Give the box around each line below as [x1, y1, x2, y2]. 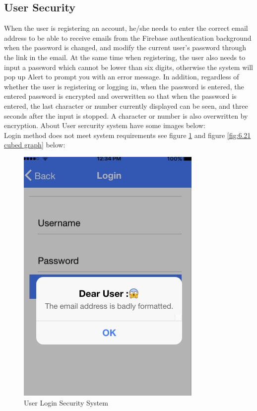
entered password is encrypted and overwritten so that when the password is [4, 91, 237, 101]
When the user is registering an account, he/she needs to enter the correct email [4, 23, 248, 33]
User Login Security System [24, 397, 108, 408]
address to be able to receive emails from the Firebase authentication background [4, 32, 252, 43]
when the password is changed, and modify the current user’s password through [4, 42, 247, 53]
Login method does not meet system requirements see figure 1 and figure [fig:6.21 [4, 130, 251, 140]
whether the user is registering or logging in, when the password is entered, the [4, 81, 244, 91]
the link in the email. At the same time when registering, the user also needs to [4, 52, 246, 62]
